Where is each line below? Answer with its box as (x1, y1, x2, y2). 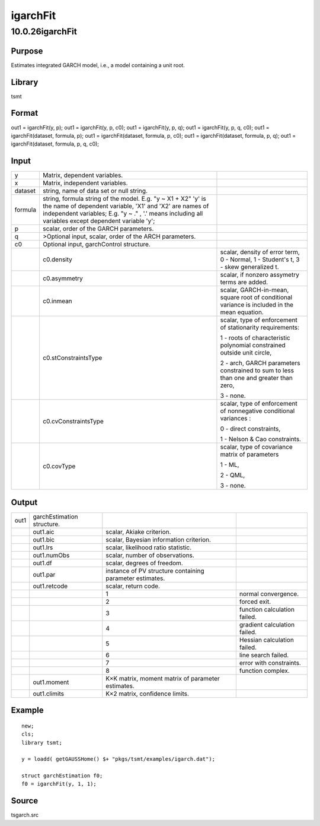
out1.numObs (33, 551, 70, 559)
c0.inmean (42, 297, 72, 305)
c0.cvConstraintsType (42, 417, 104, 426)
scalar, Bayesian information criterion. (105, 535, 212, 543)
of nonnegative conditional (220, 407, 295, 415)
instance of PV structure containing (105, 567, 204, 575)
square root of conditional (220, 293, 293, 302)
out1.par (33, 570, 56, 578)
